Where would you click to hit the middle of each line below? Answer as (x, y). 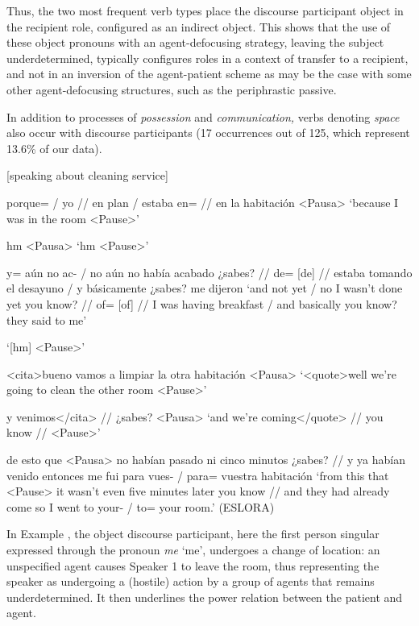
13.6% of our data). (54, 148)
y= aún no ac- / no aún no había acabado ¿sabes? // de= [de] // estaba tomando (209, 272)
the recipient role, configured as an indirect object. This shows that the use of (199, 26)
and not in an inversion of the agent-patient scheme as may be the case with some (209, 74)
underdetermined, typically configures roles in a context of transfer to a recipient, (207, 58)
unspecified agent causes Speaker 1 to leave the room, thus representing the (193, 565)
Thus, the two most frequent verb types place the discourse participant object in (205, 10)
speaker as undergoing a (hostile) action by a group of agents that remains (191, 581)
